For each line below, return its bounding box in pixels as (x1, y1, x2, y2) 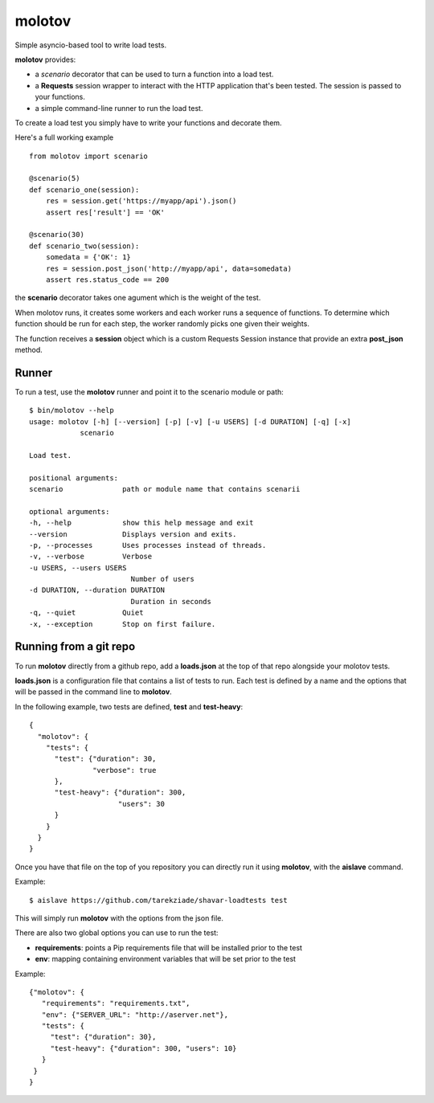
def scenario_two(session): (29, 241, 140, 251)
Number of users (130, 574, 194, 584)
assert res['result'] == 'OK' (45, 207, 165, 217)
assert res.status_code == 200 (45, 275, 170, 284)
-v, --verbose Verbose (29, 552, 153, 562)
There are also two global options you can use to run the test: (14, 928, 219, 938)
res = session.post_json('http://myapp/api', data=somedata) (45, 263, 293, 273)
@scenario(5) (29, 174, 80, 183)
